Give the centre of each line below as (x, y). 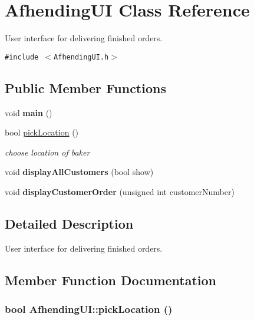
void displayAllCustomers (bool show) (79, 172)
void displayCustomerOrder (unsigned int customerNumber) (120, 191)
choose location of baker (47, 152)
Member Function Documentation (111, 280)
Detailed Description (69, 223)
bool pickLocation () (42, 132)
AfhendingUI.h (81, 57)
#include (22, 57)
